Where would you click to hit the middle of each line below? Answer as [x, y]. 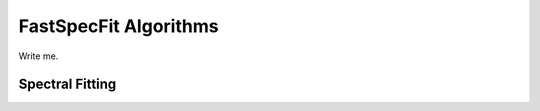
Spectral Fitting [67, 84]
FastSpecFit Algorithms [118, 26]
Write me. [38, 56]
